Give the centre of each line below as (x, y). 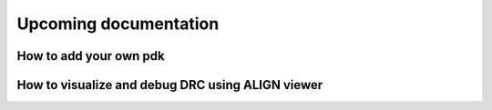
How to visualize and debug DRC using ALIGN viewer (170, 85)
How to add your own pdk (91, 56)
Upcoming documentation (118, 24)
